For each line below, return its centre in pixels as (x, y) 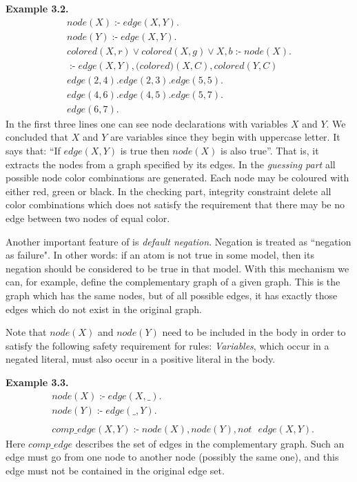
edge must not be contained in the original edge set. (115, 470)
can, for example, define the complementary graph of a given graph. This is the (173, 282)
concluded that (37, 137)
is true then (145, 150)
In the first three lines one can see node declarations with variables (147, 123)
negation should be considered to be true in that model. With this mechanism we (177, 268)
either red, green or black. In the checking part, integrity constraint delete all (169, 191)
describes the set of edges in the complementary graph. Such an (210, 443)
